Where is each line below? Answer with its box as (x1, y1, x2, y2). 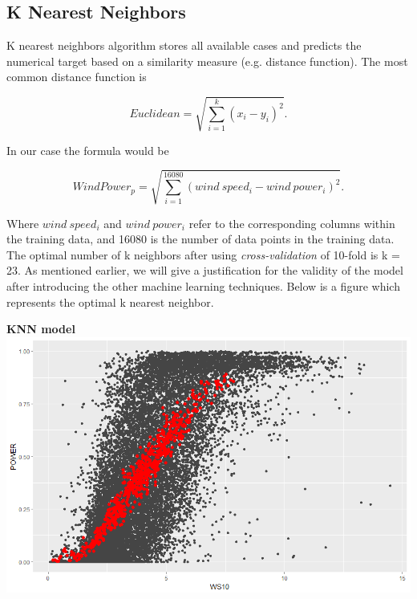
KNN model (6, 320, 75, 337)
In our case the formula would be (6, 141, 169, 158)
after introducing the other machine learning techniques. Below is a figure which (6, 278, 400, 295)
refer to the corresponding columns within (188, 214, 395, 231)
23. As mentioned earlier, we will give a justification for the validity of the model (6, 262, 403, 279)
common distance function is (6, 68, 147, 85)
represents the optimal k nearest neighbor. (6, 293, 214, 310)
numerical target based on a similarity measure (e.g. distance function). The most (6, 52, 408, 69)
